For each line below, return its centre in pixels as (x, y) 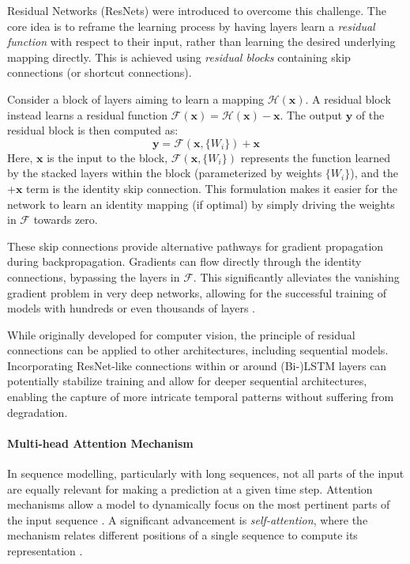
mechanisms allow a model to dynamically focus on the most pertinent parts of (199, 504)
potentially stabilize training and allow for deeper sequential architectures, (187, 381)
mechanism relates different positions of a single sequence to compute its (182, 535)
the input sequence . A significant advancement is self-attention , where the (188, 519)
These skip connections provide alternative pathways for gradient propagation (196, 246)
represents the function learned (315, 157)
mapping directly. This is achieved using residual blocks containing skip (179, 57)
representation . (45, 551)
